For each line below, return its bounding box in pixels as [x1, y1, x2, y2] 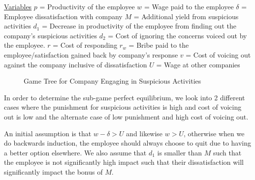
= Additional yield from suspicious [133, 11, 239, 21]
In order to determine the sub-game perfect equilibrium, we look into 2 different [4, 92, 245, 102]
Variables [4, 1, 32, 11]
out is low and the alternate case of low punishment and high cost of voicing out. [4, 111, 249, 121]
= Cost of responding [53, 40, 118, 50]
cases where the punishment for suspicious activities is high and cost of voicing [4, 102, 242, 112]
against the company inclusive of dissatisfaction [4, 59, 147, 69]
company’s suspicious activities [4, 30, 97, 40]
